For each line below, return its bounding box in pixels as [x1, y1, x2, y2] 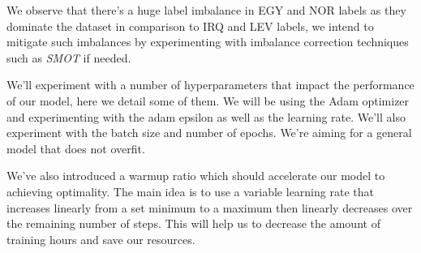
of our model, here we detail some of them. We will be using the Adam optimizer [6, 92, 410, 109]
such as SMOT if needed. [6, 49, 131, 66]
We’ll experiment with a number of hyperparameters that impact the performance [6, 76, 415, 93]
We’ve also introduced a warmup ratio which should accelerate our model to [6, 167, 385, 184]
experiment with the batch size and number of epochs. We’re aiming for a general [6, 124, 412, 141]
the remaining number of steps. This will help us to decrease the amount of [6, 215, 380, 232]
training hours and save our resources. [6, 230, 195, 247]
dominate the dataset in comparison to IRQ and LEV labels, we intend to [6, 17, 374, 34]
